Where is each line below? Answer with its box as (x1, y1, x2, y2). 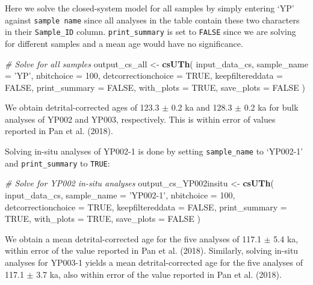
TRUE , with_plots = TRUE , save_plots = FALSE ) (5, 212, 200, 225)
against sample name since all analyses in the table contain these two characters (5, 13, 300, 26)
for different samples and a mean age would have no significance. (5, 37, 243, 49)
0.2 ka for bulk (244, 101, 299, 114)
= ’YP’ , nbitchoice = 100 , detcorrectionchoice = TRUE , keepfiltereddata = (5, 69, 284, 82)
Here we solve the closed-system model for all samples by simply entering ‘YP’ (5, 2, 294, 14)
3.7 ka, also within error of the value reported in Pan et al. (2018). (36, 268, 282, 280)
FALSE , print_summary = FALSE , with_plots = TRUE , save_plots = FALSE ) (5, 81, 305, 93)
